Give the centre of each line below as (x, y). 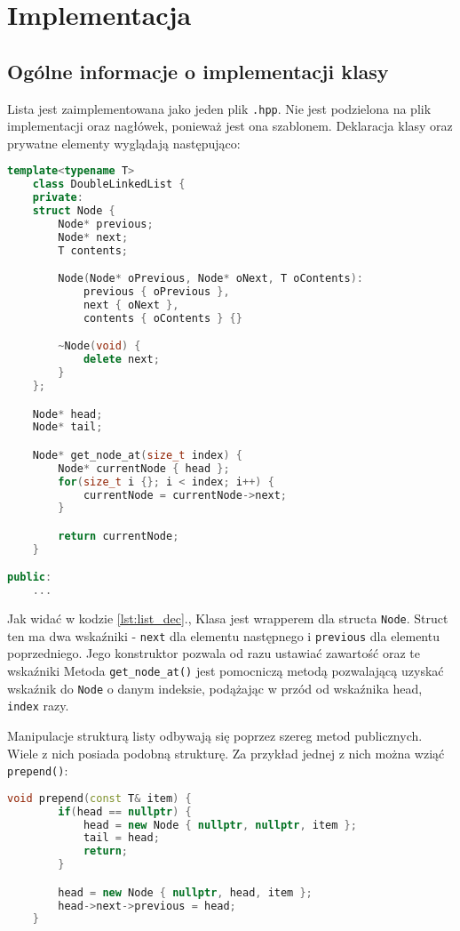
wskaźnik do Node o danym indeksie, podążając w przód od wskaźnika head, (215, 688)
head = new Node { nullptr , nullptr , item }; (220, 825)
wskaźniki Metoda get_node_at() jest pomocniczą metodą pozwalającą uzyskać (226, 671)
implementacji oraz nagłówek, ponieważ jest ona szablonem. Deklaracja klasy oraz (230, 126)
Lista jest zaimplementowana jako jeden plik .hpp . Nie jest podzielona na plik (219, 108)
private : (58, 198)
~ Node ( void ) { (99, 346)
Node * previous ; (106, 224)
